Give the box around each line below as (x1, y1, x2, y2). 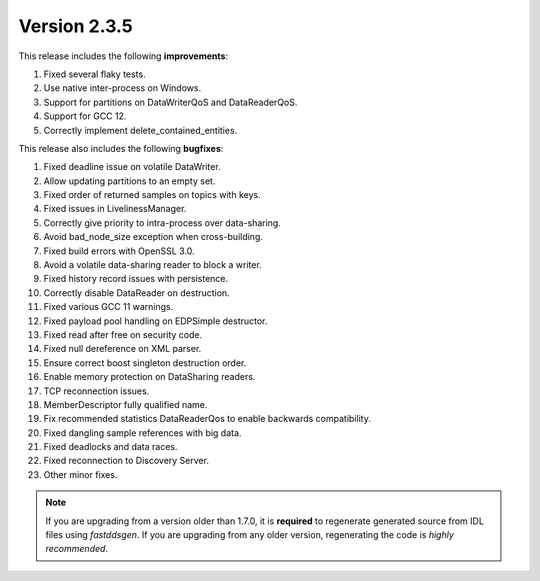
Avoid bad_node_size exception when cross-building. (43, 231, 264, 243)
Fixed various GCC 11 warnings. (43, 301, 174, 313)
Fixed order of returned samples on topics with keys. (43, 189, 261, 201)
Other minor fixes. (43, 468, 118, 480)
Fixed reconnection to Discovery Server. (43, 455, 210, 467)
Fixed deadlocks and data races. (43, 441, 178, 453)
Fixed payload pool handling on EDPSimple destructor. (43, 315, 268, 327)
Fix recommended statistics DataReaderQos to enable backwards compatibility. (43, 413, 372, 425)
